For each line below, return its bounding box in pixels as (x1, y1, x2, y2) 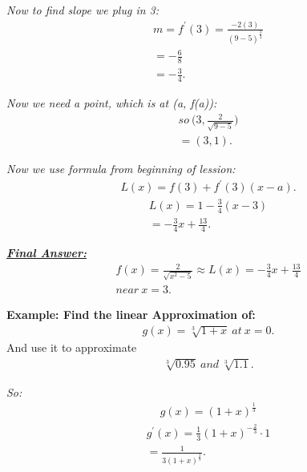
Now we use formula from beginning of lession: (6, 160, 236, 177)
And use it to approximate (6, 339, 137, 356)
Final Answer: (6, 244, 87, 261)
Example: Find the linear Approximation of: (6, 305, 256, 322)
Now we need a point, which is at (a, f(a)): (6, 95, 217, 111)
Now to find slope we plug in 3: (6, 2, 160, 18)
